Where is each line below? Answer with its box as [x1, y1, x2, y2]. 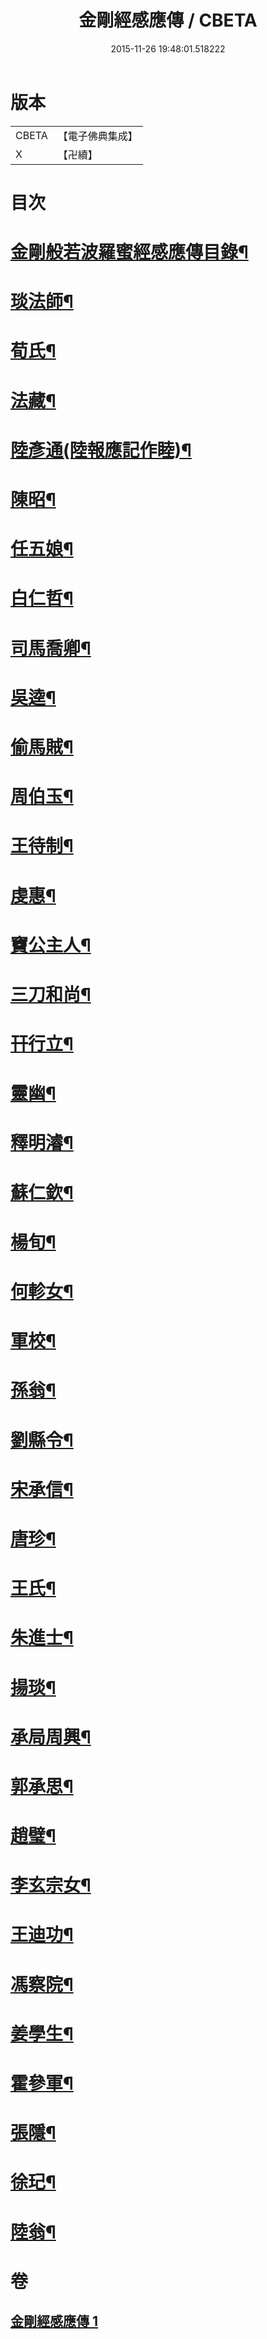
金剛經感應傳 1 [10, 2313, 99, 2330]
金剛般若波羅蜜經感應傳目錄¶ [10, 241, 249, 264]
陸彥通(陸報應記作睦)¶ [10, 439, 192, 461]
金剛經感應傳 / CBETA [78, 9, 258, 32]
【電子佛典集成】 [57, 129, 138, 143]
